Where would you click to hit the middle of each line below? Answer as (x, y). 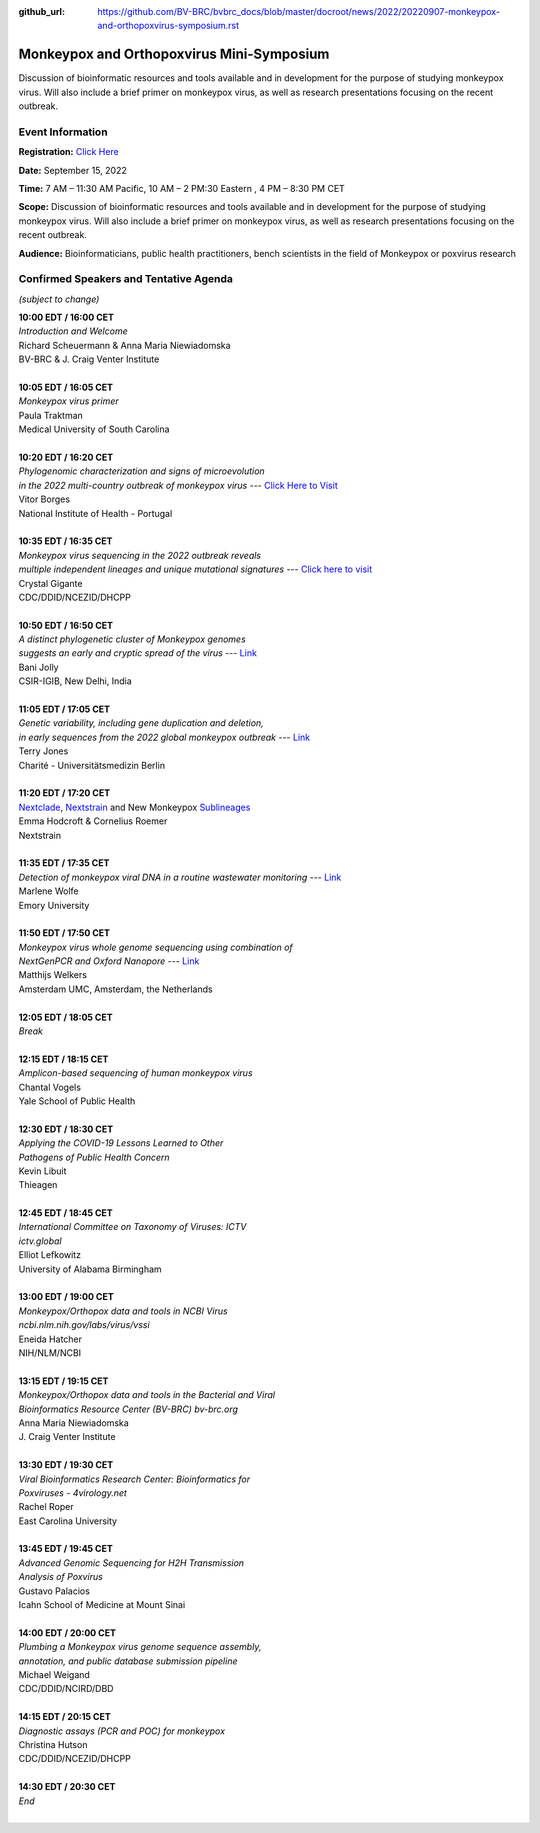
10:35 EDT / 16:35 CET (65, 541)
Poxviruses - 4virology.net (72, 1492)
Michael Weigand (54, 1674)
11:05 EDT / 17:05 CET (64, 709)
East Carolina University (68, 1521)
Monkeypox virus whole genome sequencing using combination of (156, 947)
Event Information (63, 132)
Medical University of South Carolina (94, 429)
